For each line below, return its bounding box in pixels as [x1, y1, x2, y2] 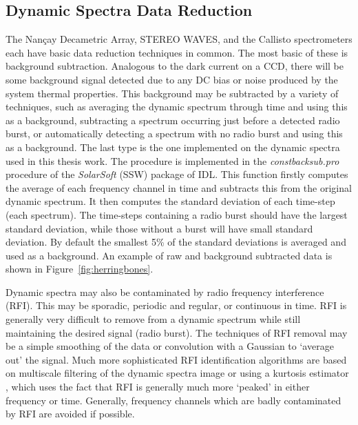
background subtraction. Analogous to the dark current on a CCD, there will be [6, 59, 344, 73]
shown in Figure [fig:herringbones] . [6, 261, 154, 276]
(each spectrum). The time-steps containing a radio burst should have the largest [6, 207, 348, 221]
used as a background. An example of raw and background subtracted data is [6, 248, 333, 262]
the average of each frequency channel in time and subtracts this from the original [6, 180, 352, 195]
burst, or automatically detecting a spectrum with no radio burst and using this [6, 126, 343, 141]
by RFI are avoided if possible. [6, 406, 135, 421]
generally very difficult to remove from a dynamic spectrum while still [6, 312, 301, 326]
